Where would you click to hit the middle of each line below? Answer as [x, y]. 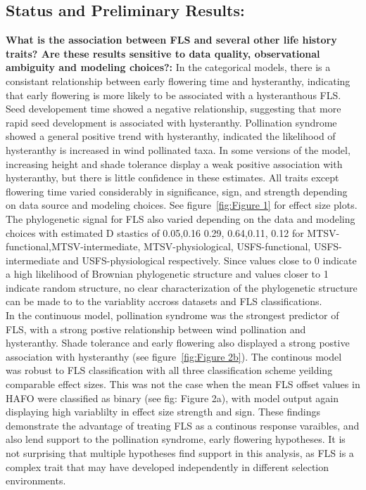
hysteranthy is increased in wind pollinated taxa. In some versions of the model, [178, 149]
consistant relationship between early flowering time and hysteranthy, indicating [178, 80]
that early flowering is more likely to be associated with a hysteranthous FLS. [173, 95]
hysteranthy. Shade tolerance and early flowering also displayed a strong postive [178, 343]
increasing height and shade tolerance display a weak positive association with [174, 163]
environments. [36, 481]
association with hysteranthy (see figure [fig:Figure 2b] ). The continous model [174, 356]
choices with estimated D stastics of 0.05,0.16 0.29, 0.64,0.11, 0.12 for [155, 232]
